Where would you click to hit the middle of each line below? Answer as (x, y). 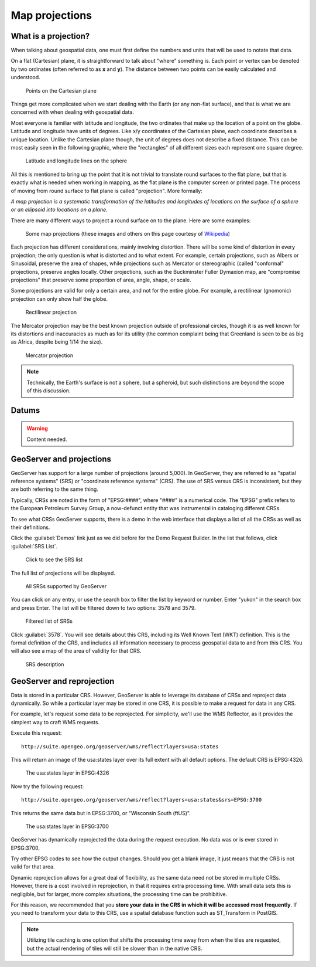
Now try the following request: (47, 786)
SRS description (45, 664)
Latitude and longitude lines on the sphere (76, 161)
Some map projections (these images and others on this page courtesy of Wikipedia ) (128, 234)
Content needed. (47, 439)
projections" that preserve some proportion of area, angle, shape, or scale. (101, 280)
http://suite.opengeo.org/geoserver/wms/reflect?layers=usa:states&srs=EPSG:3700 (142, 800)
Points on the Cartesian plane (61, 90)
